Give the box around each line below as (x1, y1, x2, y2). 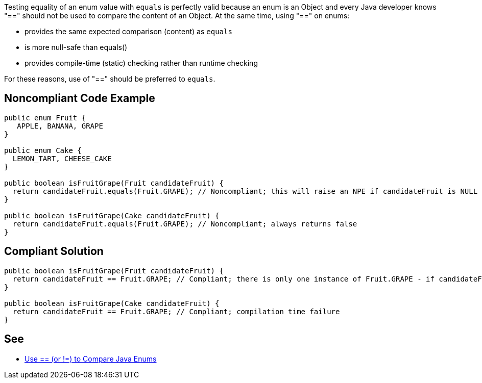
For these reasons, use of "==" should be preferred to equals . (4, 74, 215, 83)
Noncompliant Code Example (4, 92, 155, 105)
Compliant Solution (4, 245, 104, 258)
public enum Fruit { (4, 113, 86, 122)
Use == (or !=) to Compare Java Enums (25, 354, 157, 363)
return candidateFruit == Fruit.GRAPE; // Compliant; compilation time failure (12, 307, 340, 316)
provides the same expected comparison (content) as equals (25, 27, 232, 36)
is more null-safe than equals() (25, 43, 128, 52)
